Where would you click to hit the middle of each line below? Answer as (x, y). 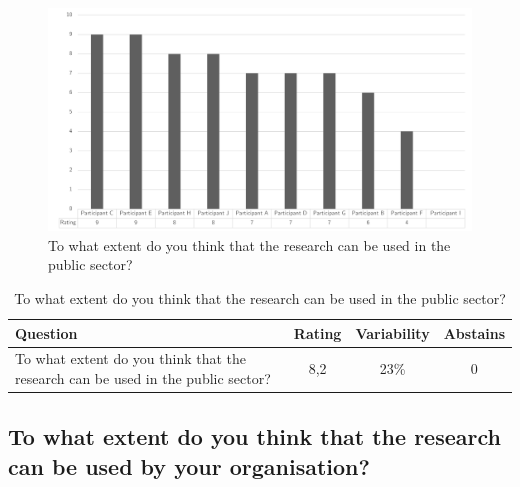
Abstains (474, 332)
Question (46, 332)
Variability (392, 332)
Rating (317, 332)
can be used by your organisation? (189, 465)
